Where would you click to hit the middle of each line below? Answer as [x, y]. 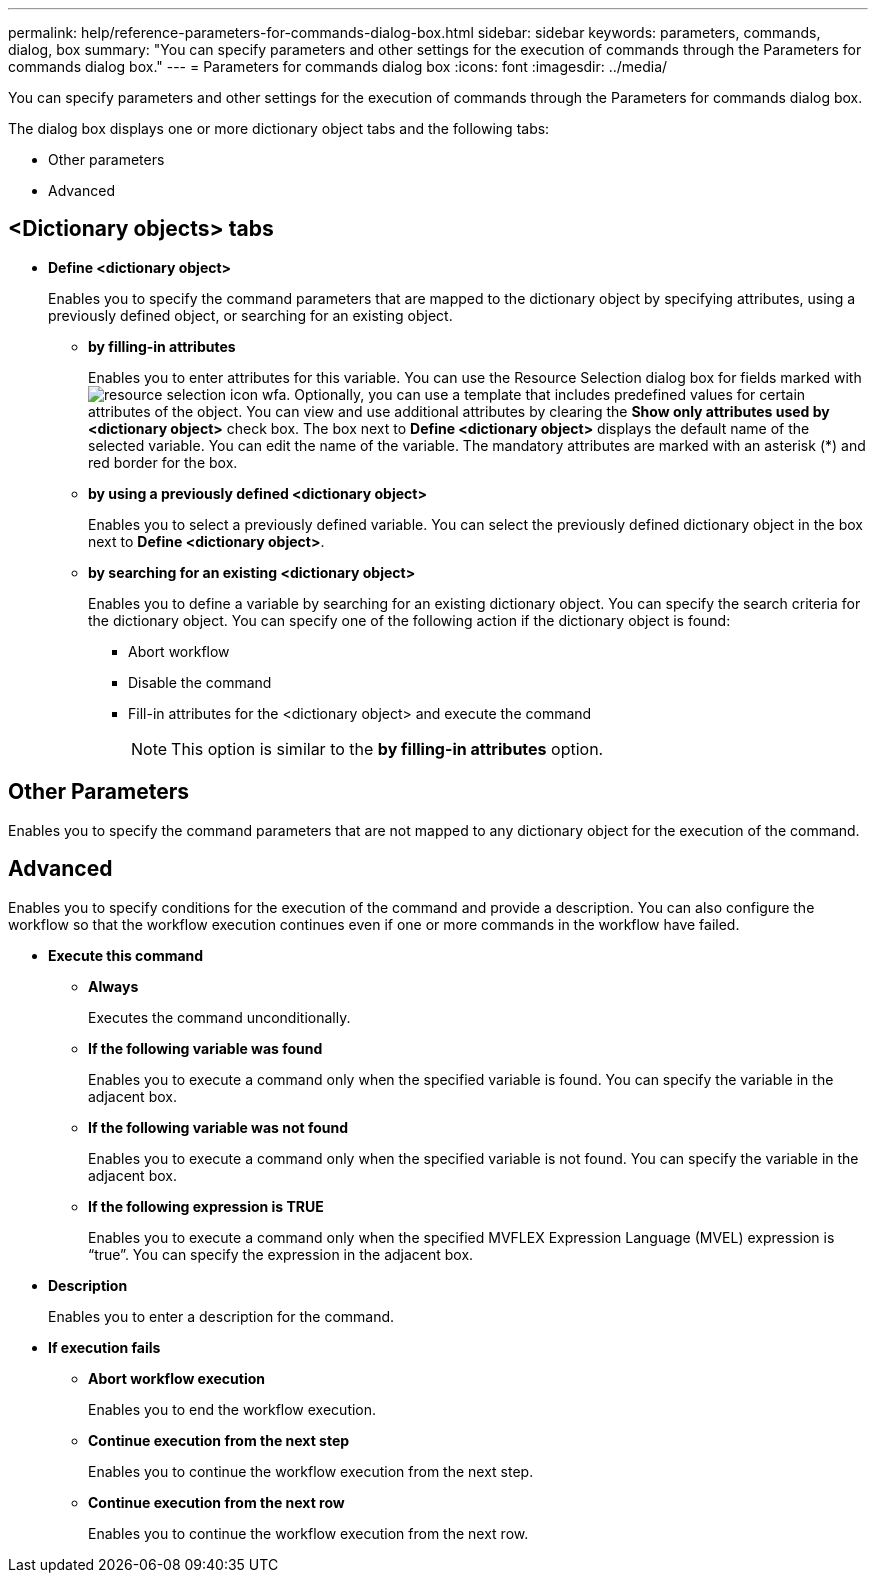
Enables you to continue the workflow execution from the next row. [308, 1533]
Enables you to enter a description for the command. [221, 1316]
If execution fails [104, 1347]
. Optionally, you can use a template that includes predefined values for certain [546, 394]
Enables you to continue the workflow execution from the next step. [311, 1471]
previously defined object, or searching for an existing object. [250, 315]
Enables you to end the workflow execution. [232, 1409]
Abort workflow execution [177, 1378]
